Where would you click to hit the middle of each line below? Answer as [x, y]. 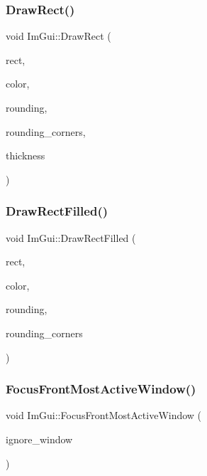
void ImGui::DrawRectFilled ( [71, 237]
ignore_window [39, 439]
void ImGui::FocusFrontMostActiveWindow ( [104, 415]
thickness [26, 155]
